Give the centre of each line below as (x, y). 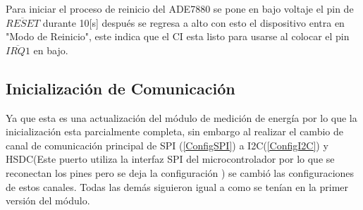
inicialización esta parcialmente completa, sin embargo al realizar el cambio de (174, 131)
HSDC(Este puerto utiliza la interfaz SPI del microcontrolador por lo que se (170, 159)
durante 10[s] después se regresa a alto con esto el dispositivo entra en (193, 22)
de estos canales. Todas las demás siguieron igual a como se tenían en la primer (177, 186)
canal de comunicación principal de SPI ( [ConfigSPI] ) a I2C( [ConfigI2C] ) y (167, 145)
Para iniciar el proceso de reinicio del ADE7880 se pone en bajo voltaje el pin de (180, 8)
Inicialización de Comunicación (121, 88)
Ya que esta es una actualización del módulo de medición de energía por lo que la (181, 117)
